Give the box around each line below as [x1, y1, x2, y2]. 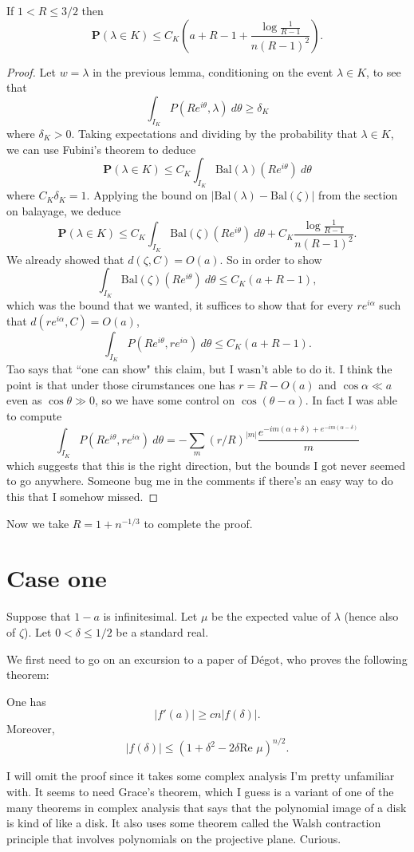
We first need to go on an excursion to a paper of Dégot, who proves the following [6, 650, 408, 667]
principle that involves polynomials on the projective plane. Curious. [6, 830, 341, 846]
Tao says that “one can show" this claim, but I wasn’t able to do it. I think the [6, 361, 392, 377]
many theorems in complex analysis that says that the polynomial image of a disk [6, 799, 407, 815]
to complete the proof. [144, 515, 253, 531]
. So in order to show [219, 250, 322, 267]
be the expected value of [211, 608, 330, 625]
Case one [6, 562, 107, 594]
